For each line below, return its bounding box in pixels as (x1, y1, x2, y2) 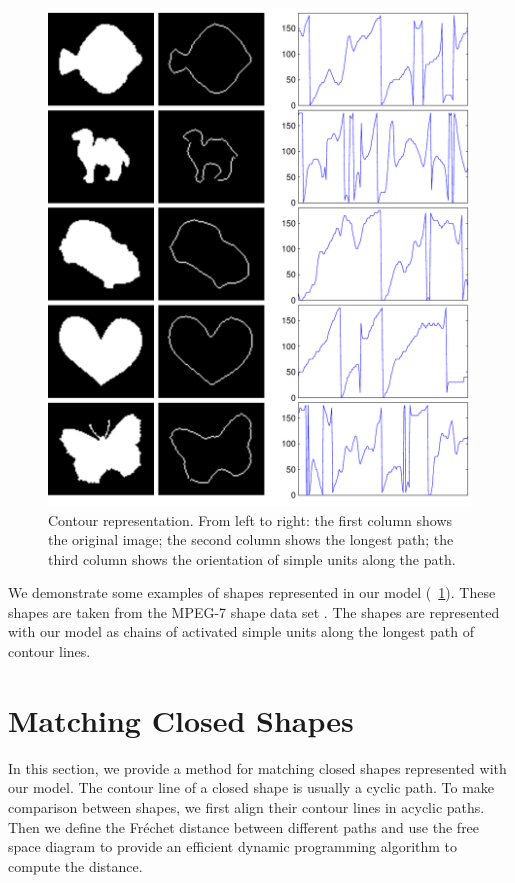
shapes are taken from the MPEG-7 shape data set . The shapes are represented (8, 601, 500, 622)
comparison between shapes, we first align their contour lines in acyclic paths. (8, 796, 485, 817)
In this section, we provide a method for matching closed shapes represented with (8, 757, 507, 778)
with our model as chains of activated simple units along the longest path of (8, 621, 474, 642)
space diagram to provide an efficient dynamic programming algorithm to (8, 836, 458, 857)
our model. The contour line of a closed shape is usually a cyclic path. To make (8, 777, 495, 798)
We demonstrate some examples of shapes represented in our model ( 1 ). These (8, 582, 496, 603)
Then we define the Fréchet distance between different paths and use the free (8, 816, 480, 837)
